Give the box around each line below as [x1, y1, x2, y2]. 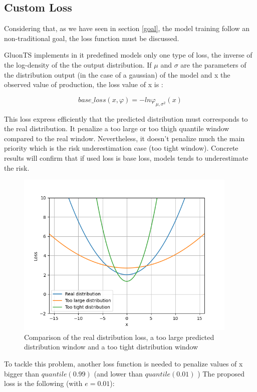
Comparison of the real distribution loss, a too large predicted [24, 331, 214, 342]
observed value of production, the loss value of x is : [4, 79, 163, 90]
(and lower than [94, 368, 143, 378]
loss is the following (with [4, 378, 83, 388]
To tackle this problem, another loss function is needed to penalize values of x [4, 358, 243, 368]
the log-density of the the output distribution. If [4, 59, 152, 70]
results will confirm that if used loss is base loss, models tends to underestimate [4, 152, 248, 163]
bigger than [4, 368, 40, 378]
